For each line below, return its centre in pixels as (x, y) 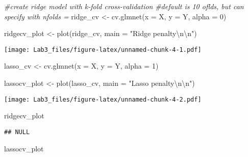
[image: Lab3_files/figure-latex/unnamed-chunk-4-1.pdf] (103, 50)
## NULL (17, 132)
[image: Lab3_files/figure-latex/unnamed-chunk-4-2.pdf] (103, 99)
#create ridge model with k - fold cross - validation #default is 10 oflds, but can (124, 6)
